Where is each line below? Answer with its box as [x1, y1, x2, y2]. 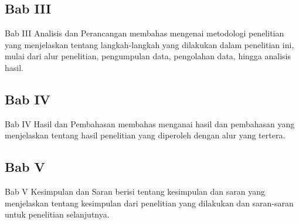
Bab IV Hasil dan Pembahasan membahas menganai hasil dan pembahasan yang [5, 117, 295, 130]
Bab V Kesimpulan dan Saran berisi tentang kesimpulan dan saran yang [5, 185, 265, 198]
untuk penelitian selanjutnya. [5, 208, 110, 220]
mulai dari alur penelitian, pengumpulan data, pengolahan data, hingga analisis [5, 50, 291, 62]
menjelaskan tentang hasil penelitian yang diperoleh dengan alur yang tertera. [5, 129, 286, 141]
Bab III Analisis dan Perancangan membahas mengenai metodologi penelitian [5, 27, 284, 39]
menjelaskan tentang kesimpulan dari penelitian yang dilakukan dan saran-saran [5, 196, 294, 209]
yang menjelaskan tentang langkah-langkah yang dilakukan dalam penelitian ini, [5, 38, 294, 50]
